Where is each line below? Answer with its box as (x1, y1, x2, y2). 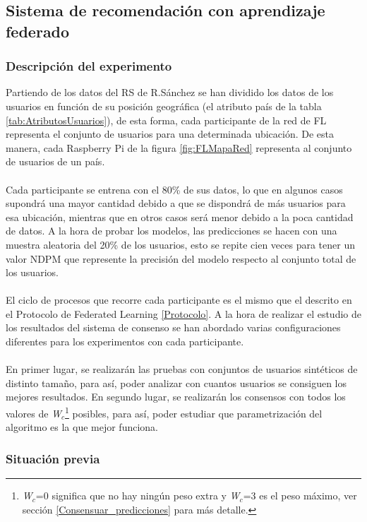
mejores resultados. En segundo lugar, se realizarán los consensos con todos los (6, 389, 346, 404)
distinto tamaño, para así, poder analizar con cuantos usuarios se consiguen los (6, 375, 347, 390)
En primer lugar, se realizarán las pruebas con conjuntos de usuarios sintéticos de (6, 362, 358, 376)
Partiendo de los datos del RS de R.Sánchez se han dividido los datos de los (6, 85, 334, 100)
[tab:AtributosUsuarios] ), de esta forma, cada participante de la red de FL (6, 112, 327, 127)
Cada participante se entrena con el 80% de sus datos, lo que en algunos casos (6, 182, 343, 196)
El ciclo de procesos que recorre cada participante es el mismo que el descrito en (6, 292, 352, 307)
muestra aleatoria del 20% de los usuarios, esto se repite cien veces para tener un (6, 237, 355, 251)
